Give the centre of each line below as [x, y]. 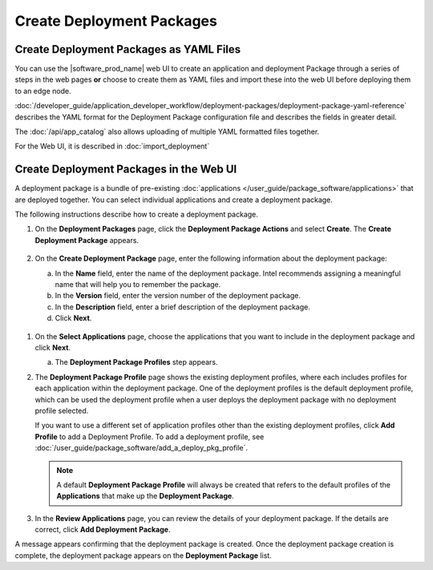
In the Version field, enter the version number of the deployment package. [178, 296]
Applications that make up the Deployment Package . [145, 496]
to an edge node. [43, 91]
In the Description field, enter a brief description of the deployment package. [182, 307]
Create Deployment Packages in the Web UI [126, 170]
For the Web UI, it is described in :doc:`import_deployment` [112, 146]
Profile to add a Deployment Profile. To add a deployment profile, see [150, 436]
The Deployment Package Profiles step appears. [136, 362]
